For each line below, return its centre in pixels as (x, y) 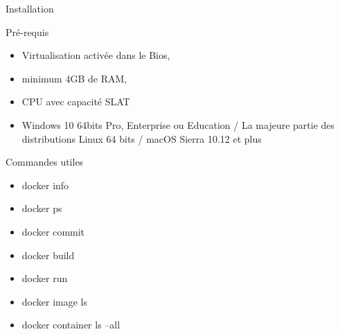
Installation (30, 8)
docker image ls (55, 301)
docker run (45, 278)
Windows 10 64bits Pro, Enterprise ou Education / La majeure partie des (178, 124)
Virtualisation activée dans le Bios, (96, 55)
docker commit (53, 231)
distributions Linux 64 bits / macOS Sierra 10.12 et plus (142, 138)
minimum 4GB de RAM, (74, 78)
